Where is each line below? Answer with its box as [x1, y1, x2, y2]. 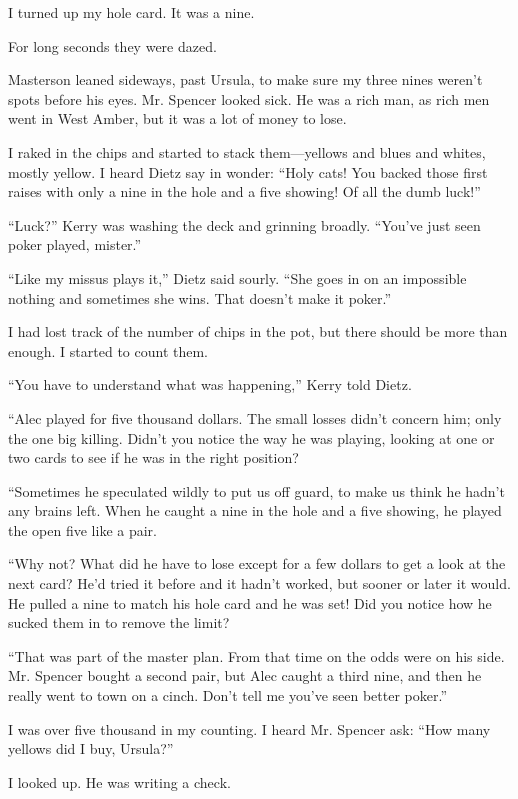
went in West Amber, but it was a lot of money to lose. [8, 108, 347, 129]
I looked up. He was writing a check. [8, 771, 231, 792]
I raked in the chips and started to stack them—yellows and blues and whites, [8, 141, 486, 162]
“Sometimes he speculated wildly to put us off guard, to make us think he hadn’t [8, 480, 505, 501]
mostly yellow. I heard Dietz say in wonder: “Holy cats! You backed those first [8, 161, 488, 182]
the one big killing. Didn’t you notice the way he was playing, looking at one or [8, 427, 495, 448]
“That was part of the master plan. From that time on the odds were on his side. [8, 645, 505, 666]
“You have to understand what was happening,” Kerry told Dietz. [8, 374, 412, 395]
